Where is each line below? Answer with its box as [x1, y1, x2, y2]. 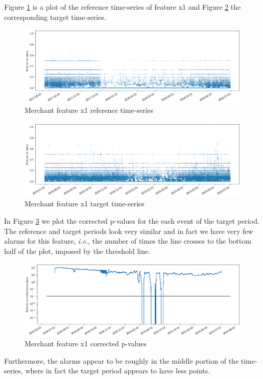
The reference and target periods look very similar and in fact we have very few [4, 225, 253, 236]
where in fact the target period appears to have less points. [25, 365, 210, 376]
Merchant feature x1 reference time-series [25, 105, 154, 115]
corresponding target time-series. [4, 11, 106, 22]
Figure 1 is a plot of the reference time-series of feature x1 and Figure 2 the [4, 2, 241, 12]
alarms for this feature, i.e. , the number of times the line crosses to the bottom [4, 235, 251, 246]
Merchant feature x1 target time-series [25, 198, 145, 209]
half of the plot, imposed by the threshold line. [4, 245, 151, 256]
